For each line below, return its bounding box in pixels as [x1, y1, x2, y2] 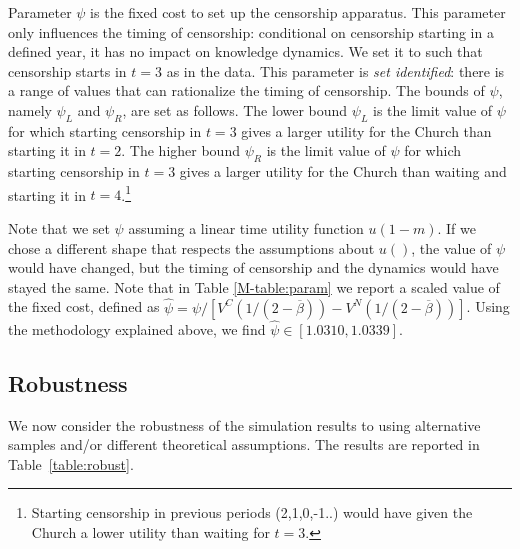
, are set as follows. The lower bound [122, 99, 348, 120]
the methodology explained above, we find [8, 318, 266, 339]
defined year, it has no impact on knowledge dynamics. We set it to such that [8, 41, 483, 62]
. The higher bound [121, 140, 240, 161]
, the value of [411, 237, 492, 258]
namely [8, 99, 52, 120]
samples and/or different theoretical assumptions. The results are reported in [8, 434, 480, 455]
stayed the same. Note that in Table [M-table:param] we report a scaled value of [8, 276, 500, 297]
